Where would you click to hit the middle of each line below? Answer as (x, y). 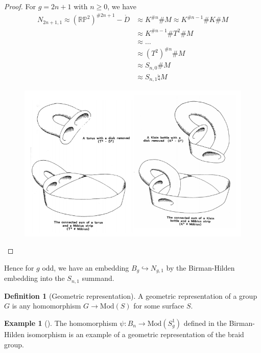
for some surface (159, 306)
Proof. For (20, 6)
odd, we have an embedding (86, 267)
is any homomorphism (46, 306)
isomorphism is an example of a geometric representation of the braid (135, 334)
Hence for (19, 267)
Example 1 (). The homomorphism (61, 323)
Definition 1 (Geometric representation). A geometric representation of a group (131, 295)
